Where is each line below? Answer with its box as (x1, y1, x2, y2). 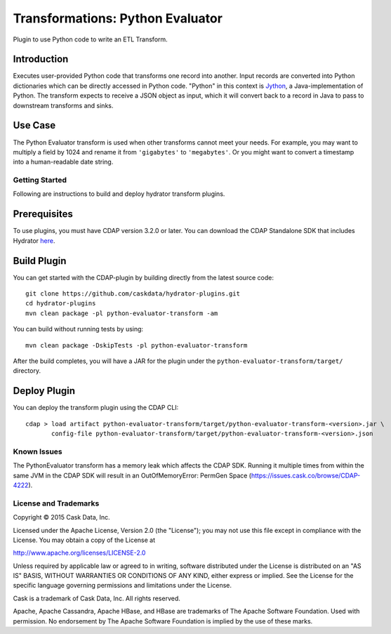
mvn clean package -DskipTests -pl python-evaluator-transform (25, 341, 248, 349)
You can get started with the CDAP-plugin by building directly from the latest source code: (13, 273, 274, 282)
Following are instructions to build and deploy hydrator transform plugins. (13, 190, 225, 198)
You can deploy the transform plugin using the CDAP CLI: (13, 404, 179, 412)
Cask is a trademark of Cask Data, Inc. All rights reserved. (13, 594, 180, 602)
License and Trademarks (13, 498, 100, 508)
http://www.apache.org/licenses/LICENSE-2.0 (13, 548, 146, 557)
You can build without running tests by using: (13, 325, 144, 333)
